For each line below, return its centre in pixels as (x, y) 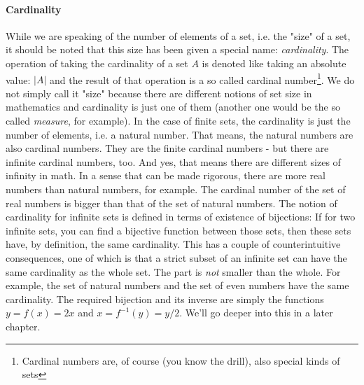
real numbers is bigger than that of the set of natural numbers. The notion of (171, 203)
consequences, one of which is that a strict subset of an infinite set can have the (176, 257)
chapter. (23, 326)
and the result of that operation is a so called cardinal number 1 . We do (202, 78)
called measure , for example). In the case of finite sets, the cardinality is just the (178, 121)
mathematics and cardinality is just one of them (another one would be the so (173, 107)
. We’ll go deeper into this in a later (256, 313)
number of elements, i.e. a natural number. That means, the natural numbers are (180, 134)
